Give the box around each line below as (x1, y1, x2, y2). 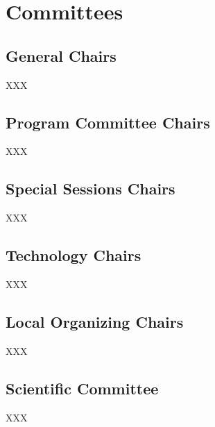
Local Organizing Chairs (6, 310, 184, 332)
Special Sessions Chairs (6, 178, 175, 199)
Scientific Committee (6, 377, 159, 399)
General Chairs (6, 44, 117, 66)
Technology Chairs (6, 244, 141, 266)
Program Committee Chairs (6, 111, 210, 133)
